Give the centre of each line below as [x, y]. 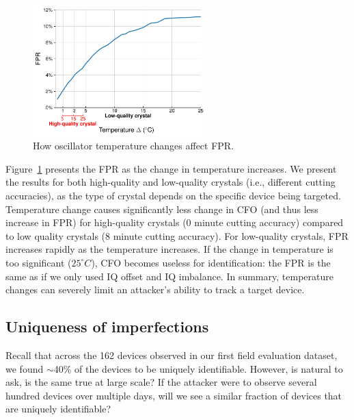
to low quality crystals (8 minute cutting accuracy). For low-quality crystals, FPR [177, 235]
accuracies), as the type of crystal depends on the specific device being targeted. [173, 195]
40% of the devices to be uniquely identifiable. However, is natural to [198, 368]
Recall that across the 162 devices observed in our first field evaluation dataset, [172, 355]
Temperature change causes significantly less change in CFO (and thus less [162, 209]
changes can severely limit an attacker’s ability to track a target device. [155, 289]
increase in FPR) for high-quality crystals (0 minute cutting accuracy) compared [175, 222]
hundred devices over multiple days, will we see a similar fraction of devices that [174, 395]
